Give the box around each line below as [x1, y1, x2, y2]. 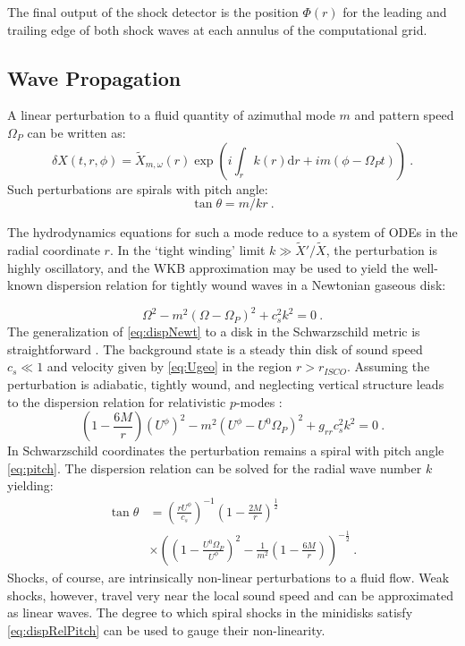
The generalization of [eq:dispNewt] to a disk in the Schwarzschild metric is [7, 322, 420, 341]
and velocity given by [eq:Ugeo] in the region [46, 357, 292, 376]
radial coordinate [7, 240, 100, 259]
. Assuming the [346, 357, 430, 376]
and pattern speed [354, 106, 454, 124]
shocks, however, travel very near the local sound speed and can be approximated [7, 585, 454, 604]
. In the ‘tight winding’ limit [109, 240, 266, 259]
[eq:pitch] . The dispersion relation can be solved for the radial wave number [7, 458, 422, 477]
